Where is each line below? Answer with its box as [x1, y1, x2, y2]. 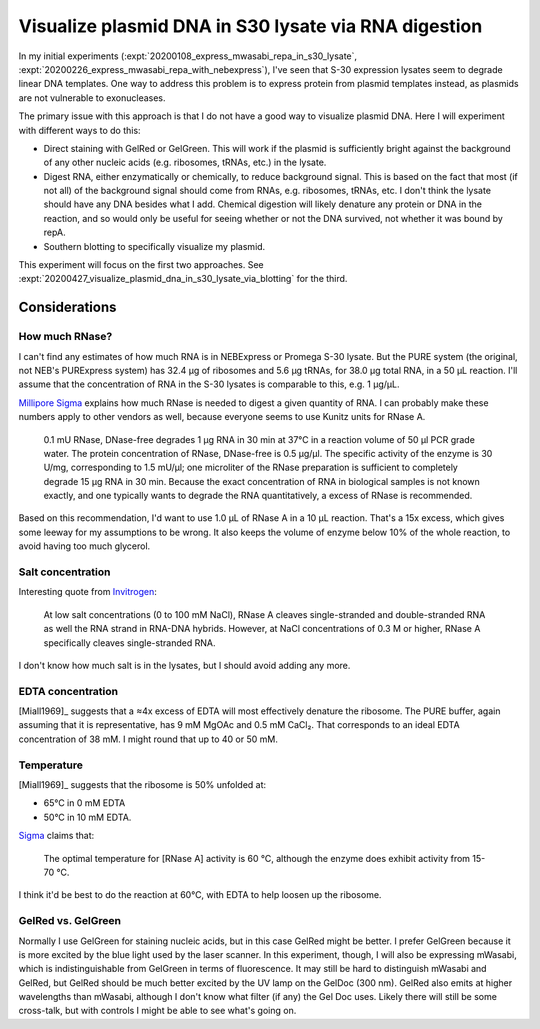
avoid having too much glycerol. [18, 540, 151, 552]
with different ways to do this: [18, 124, 141, 136]
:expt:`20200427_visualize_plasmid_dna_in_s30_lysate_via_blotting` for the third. [18, 273, 348, 285]
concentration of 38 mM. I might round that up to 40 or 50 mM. [18, 733, 279, 745]
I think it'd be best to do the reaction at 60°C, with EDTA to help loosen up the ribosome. [18, 889, 382, 901]
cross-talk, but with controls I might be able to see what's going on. [18, 1005, 297, 1017]
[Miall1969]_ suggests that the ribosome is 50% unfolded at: [18, 779, 267, 791]
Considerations [18, 299, 117, 316]
